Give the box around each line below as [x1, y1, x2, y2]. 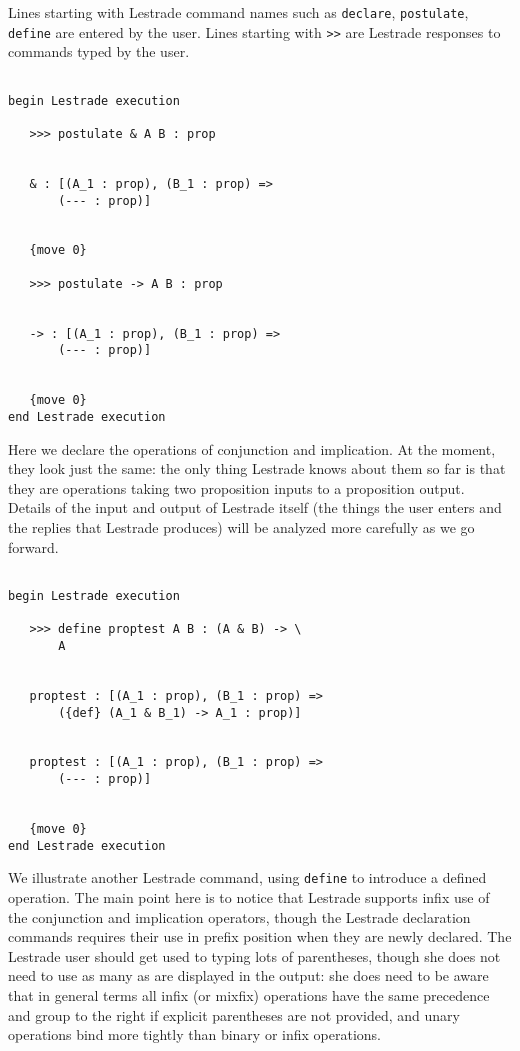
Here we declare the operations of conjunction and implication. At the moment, [8, 438, 496, 459]
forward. [8, 536, 59, 557]
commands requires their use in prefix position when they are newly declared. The [8, 926, 512, 947]
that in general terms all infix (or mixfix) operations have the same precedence [8, 985, 490, 1006]
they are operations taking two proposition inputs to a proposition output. [8, 477, 465, 498]
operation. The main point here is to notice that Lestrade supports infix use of [8, 887, 490, 908]
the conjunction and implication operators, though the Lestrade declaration [8, 906, 471, 927]
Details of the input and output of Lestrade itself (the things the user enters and [8, 497, 502, 518]
